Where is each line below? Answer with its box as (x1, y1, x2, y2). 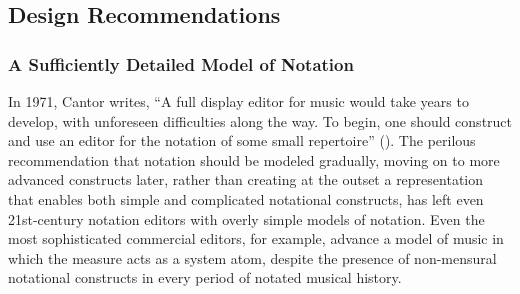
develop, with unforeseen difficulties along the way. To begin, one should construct (8, 110, 513, 131)
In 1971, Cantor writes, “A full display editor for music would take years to (8, 91, 469, 111)
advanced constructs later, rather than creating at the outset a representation (8, 169, 484, 190)
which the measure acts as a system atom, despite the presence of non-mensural (8, 247, 497, 268)
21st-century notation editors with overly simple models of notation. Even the (8, 208, 485, 229)
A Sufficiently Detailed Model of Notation (8, 51, 354, 76)
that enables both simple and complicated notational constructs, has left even (8, 188, 484, 209)
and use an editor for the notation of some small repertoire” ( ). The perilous (8, 130, 476, 151)
